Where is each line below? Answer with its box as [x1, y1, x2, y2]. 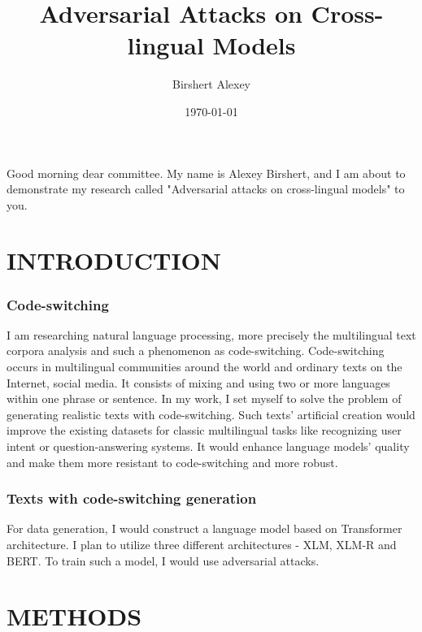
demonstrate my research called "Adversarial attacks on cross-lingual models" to [7, 180, 405, 197]
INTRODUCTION [7, 244, 222, 277]
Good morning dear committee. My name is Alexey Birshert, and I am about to [7, 164, 406, 181]
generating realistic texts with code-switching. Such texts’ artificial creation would [7, 405, 415, 422]
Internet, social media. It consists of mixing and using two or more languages [7, 374, 390, 391]
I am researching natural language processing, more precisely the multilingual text [7, 326, 416, 343]
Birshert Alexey [172, 76, 250, 93]
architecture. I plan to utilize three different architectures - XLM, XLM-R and [7, 536, 397, 553]
